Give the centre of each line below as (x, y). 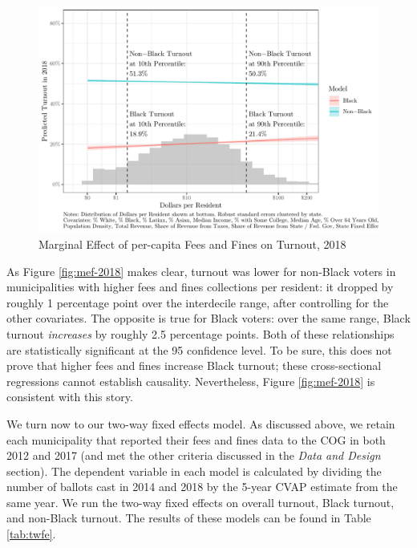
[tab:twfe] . (31, 534)
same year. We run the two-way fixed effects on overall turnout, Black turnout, (200, 502)
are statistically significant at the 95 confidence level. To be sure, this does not (199, 349)
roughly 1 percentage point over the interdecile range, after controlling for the (198, 302)
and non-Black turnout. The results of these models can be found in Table (189, 518)
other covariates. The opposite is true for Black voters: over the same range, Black (208, 318)
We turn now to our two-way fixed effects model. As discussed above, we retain (201, 423)
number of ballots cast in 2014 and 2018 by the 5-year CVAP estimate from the (202, 487)
